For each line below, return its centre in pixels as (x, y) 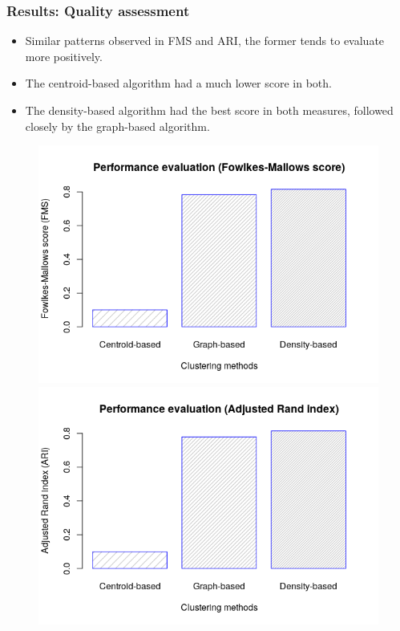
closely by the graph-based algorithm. (117, 126)
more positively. (64, 56)
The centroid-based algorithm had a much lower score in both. (178, 83)
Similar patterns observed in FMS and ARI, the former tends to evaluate (205, 41)
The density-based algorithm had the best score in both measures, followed (209, 110)
